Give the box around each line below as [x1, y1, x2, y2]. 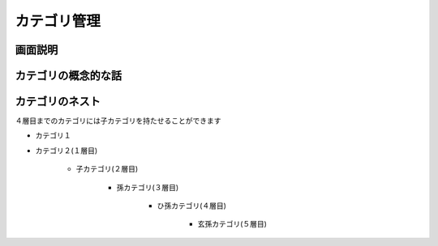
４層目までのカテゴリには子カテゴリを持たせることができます [15, 116, 221, 125]
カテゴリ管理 [15, 12, 101, 30]
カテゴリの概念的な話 [15, 69, 122, 83]
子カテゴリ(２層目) [75, 164, 139, 174]
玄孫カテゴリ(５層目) [197, 219, 268, 229]
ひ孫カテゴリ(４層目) [157, 201, 227, 210]
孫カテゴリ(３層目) [116, 182, 179, 192]
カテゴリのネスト [15, 95, 101, 108]
